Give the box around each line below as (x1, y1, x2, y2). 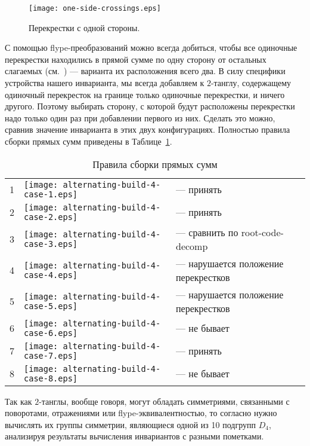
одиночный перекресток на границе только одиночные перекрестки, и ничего (5, 88, 285, 100)
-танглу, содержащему (210, 77, 291, 89)
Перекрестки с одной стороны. (29, 21, 140, 33)
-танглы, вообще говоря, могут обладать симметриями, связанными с (39, 395, 290, 407)
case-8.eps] (24, 373, 78, 383)
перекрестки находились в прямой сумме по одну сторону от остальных (5, 53, 266, 65)
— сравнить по (176, 225, 238, 239)
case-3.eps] (24, 239, 78, 249)
